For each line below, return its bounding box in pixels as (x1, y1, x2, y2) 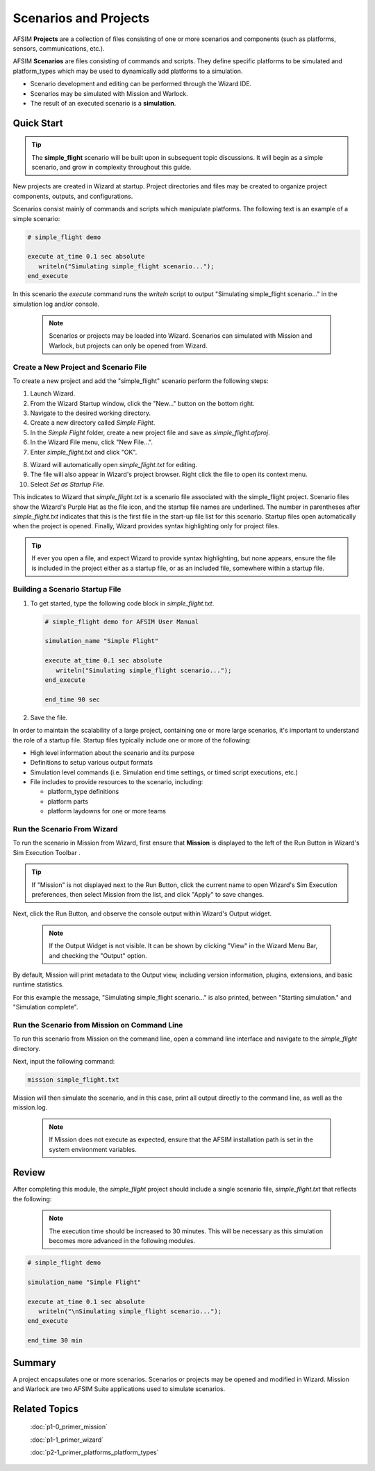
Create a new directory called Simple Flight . (30, 418, 156, 427)
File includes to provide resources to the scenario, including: (30, 778, 203, 786)
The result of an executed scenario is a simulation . (30, 99, 176, 107)
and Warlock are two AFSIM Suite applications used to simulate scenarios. (12, 1385, 226, 1393)
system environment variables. (49, 1145, 137, 1153)
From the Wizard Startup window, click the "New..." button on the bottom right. (30, 399, 255, 407)
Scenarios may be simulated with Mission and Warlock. (30, 89, 188, 97)
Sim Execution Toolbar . (12, 848, 81, 856)
